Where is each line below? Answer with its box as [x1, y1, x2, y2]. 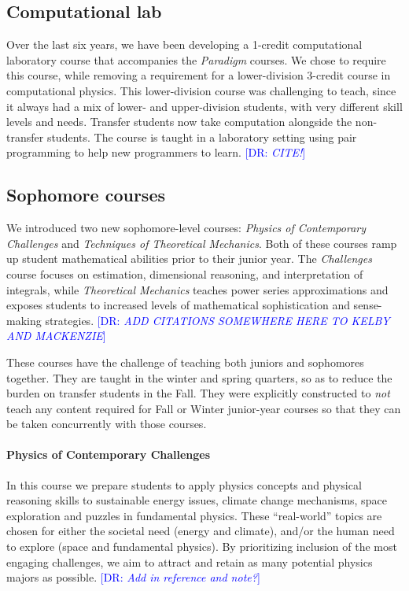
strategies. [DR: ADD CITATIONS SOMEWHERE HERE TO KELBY [45, 312, 390, 328]
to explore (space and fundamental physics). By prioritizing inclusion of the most [6, 538, 397, 555]
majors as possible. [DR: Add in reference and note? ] [6, 569, 260, 585]
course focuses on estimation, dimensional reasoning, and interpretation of [6, 265, 363, 282]
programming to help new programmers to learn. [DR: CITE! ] [6, 144, 306, 161]
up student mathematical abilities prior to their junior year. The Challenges [6, 250, 372, 267]
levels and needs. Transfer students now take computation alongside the [6, 113, 352, 130]
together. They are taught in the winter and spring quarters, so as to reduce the [6, 369, 392, 386]
